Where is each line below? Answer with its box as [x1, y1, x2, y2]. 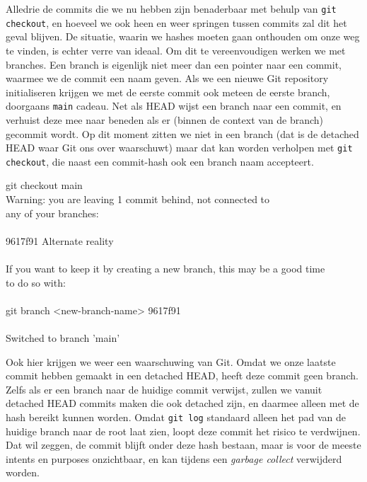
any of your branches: [6, 205, 99, 220]
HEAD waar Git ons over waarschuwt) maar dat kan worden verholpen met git [6, 140, 353, 155]
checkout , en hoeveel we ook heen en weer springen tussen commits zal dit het [6, 15, 347, 30]
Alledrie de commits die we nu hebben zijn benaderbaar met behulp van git [6, 1, 337, 16]
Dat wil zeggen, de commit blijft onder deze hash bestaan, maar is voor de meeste [6, 437, 361, 452]
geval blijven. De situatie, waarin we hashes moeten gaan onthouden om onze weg [6, 29, 360, 44]
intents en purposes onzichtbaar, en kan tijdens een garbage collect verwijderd [6, 451, 342, 466]
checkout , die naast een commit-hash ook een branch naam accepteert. [6, 154, 314, 168]
